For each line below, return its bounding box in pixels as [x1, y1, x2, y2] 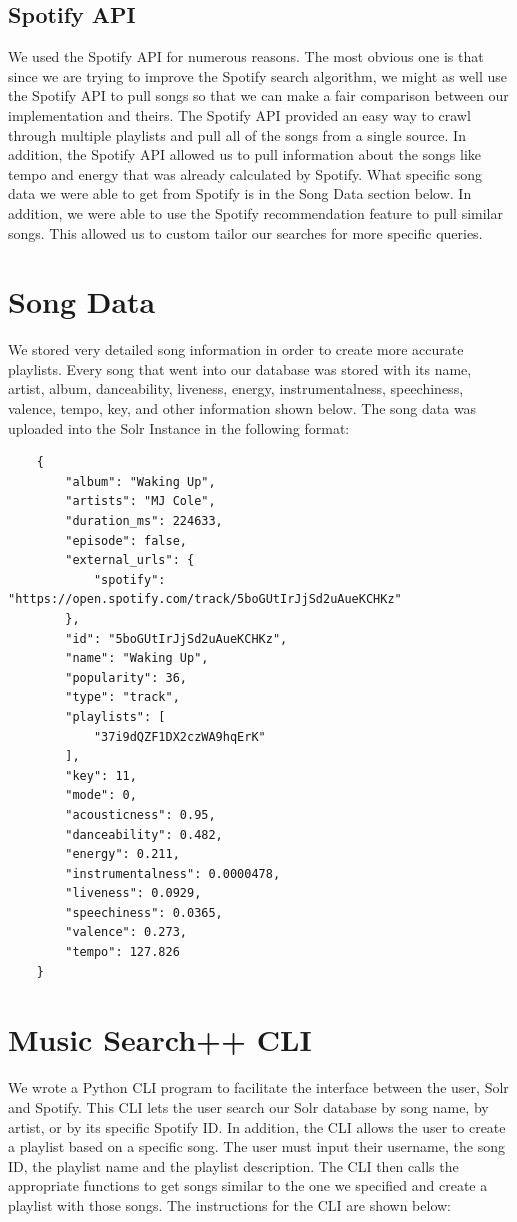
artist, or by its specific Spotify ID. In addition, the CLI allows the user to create [8, 1116, 506, 1137]
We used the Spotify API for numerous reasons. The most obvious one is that [8, 46, 484, 67]
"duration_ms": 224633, [65, 514, 223, 529]
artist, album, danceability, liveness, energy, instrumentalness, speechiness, [8, 378, 464, 399]
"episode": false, [65, 533, 187, 548]
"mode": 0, [65, 788, 137, 803]
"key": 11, [65, 768, 137, 783]
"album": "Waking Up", [65, 474, 216, 489]
